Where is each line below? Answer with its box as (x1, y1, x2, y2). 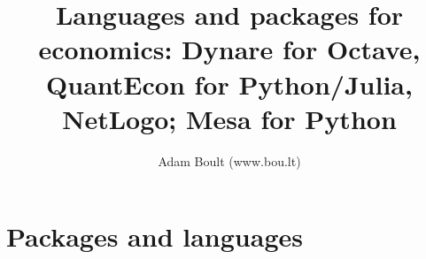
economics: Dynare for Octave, (38, 31, 421, 67)
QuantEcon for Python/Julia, (46, 65, 413, 102)
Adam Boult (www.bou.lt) (158, 151, 301, 170)
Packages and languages (6, 218, 303, 255)
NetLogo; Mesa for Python (62, 100, 397, 136)
